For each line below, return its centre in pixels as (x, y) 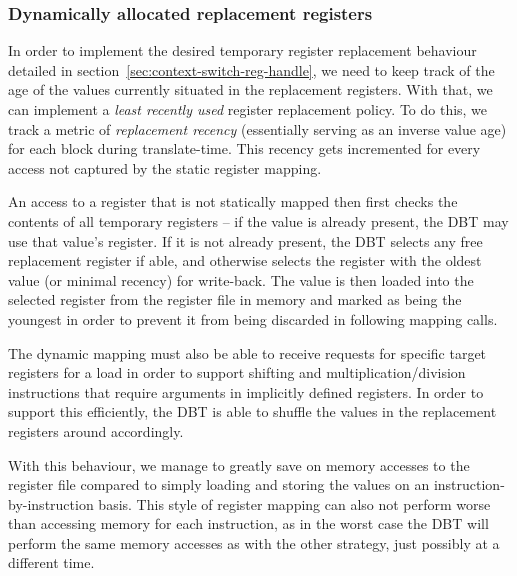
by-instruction (51, 503)
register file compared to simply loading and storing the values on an (219, 484)
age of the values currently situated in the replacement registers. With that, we (250, 89)
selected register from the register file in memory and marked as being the (235, 299)
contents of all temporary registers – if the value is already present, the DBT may (258, 220)
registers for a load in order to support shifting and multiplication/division (237, 372)
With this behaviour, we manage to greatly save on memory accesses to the (239, 464)
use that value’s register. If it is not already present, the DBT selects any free (245, 240)
